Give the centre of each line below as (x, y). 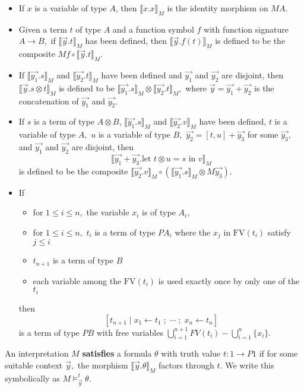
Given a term (43, 29)
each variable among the (77, 280)
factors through (186, 365)
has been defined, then (126, 41)
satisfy (279, 232)
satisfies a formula (117, 353)
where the (193, 232)
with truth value (191, 353)
